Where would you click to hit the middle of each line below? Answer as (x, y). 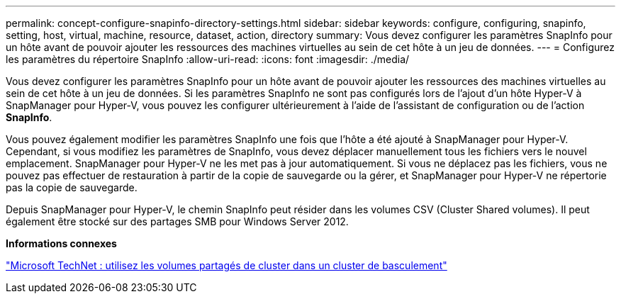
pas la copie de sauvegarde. (72, 187)
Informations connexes (61, 243)
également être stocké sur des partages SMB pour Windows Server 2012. (177, 221)
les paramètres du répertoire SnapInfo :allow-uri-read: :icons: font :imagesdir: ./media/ (208, 59)
